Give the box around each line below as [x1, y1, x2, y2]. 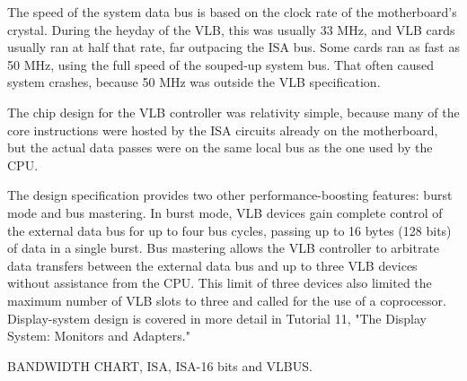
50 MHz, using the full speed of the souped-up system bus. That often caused [7, 55, 434, 74]
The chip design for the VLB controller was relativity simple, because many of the [7, 102, 460, 121]
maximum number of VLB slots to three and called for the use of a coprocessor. [7, 290, 446, 309]
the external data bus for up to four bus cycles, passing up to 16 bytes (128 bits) [7, 221, 452, 239]
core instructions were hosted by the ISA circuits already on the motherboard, [7, 120, 438, 139]
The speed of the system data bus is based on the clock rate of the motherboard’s [7, 3, 457, 21]
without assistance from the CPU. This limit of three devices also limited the [7, 273, 432, 292]
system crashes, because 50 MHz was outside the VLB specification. [7, 73, 381, 91]
